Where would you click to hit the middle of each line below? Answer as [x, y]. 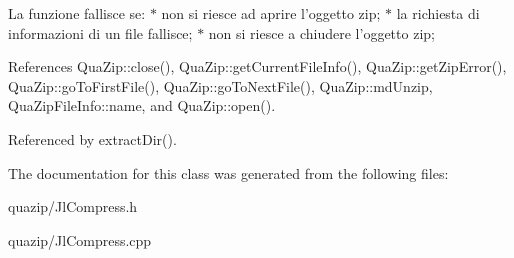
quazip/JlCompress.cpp [80, 239]
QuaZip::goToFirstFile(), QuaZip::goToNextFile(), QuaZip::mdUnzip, [220, 85]
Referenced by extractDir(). [92, 138]
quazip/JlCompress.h [73, 206]
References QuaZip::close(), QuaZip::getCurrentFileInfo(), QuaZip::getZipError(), [257, 66]
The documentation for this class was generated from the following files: [228, 172]
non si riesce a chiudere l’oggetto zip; [321, 32]
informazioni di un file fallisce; [100, 32]
